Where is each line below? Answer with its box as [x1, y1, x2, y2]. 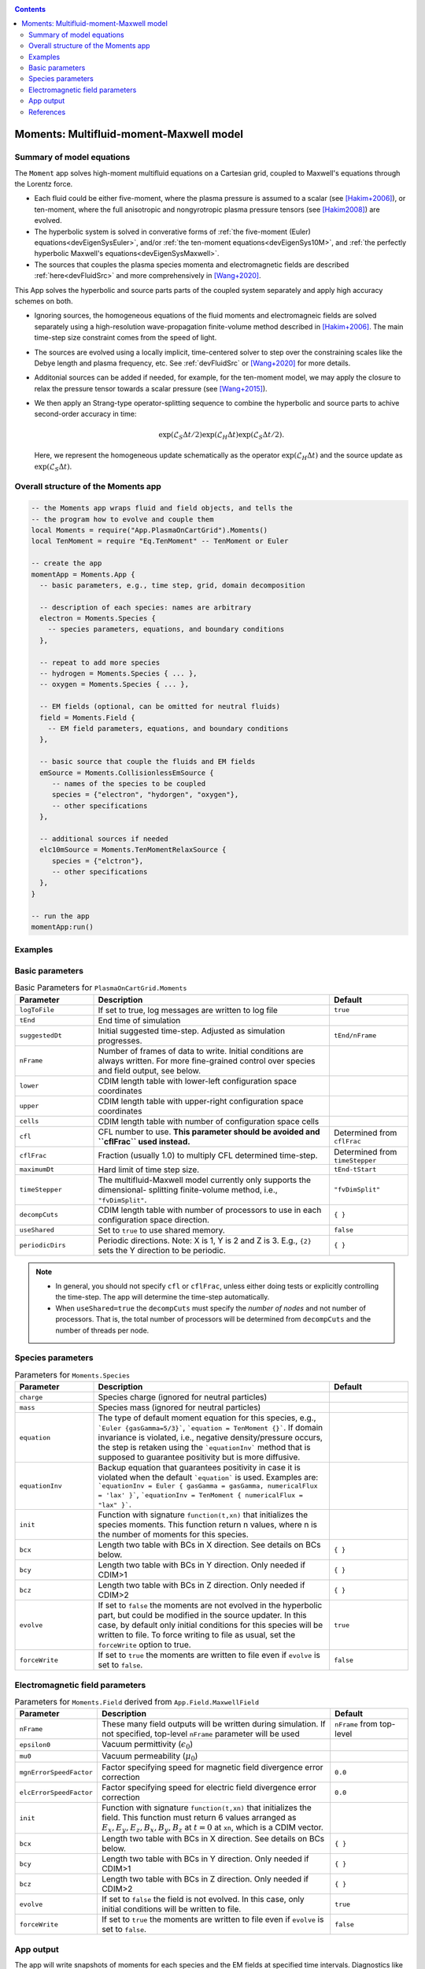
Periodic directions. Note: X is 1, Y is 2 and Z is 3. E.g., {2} [98, 1235, 312, 1246]
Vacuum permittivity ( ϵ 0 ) [101, 1739, 193, 1752]
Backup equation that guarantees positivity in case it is [98, 1462, 301, 1473]
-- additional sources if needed [39, 834, 168, 843]
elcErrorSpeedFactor [19, 1788, 94, 1797]
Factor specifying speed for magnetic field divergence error [101, 1762, 323, 1773]
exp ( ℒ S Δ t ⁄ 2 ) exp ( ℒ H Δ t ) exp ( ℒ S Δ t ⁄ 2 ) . [158, 430, 285, 441]
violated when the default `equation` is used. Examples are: [98, 1472, 319, 1483]
